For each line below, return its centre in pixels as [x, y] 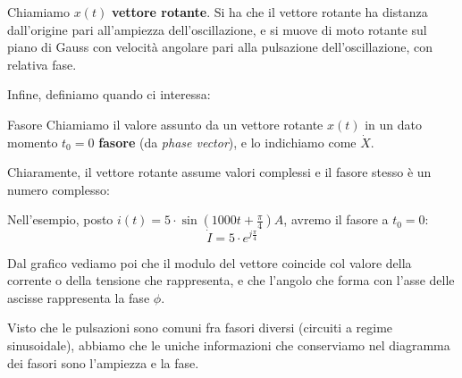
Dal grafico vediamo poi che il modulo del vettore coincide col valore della [210, 262]
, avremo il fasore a [336, 219]
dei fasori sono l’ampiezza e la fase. [103, 362]
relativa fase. [42, 64]
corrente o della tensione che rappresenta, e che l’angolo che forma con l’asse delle [231, 280]
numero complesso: [59, 189]
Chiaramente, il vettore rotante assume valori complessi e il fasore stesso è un [219, 172]
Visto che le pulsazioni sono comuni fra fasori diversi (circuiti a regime [200, 328]
